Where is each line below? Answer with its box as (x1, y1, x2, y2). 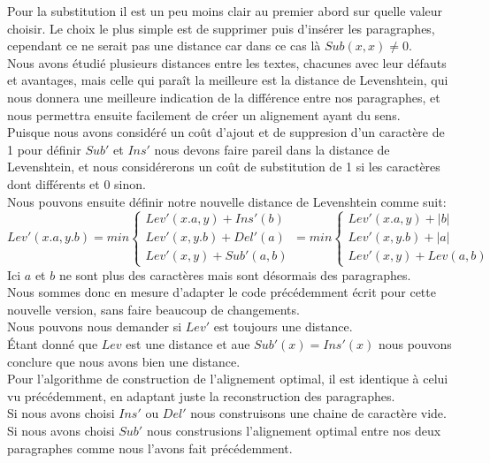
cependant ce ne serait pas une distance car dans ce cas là (7, 36, 321, 55)
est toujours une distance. (213, 317, 353, 336)
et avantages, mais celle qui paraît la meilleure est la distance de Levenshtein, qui (7, 71, 448, 89)
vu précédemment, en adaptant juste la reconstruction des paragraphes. (7, 386, 395, 405)
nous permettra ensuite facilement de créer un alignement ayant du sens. (7, 105, 401, 124)
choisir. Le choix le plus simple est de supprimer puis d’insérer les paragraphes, (7, 19, 435, 37)
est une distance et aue (126, 335, 250, 353)
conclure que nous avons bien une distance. (7, 352, 241, 370)
